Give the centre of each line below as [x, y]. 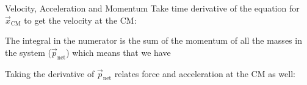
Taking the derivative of [50, 73]
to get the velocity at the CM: [80, 20]
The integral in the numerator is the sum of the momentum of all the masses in [153, 40]
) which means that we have [118, 52]
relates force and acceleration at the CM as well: [205, 73]
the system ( [28, 52]
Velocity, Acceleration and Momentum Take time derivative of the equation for [152, 8]
